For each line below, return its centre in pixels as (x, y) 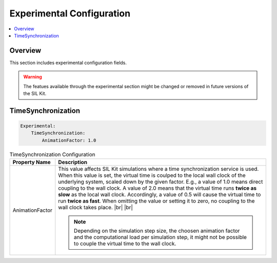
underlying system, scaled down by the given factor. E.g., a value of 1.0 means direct (161, 182)
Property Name (32, 163)
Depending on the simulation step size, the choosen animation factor (157, 231)
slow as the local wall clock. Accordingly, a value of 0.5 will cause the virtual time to (160, 195)
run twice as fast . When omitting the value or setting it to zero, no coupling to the (156, 201)
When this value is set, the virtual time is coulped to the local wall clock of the (152, 175)
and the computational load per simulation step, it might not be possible (160, 237)
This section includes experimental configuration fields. (68, 63)
